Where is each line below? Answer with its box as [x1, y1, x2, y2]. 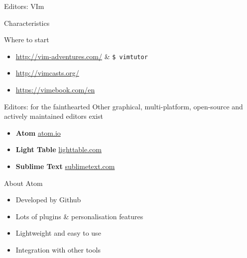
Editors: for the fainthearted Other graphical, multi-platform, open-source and [4, 101, 243, 111]
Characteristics [4, 17, 50, 28]
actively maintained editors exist [4, 111, 103, 121]
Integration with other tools [15, 244, 101, 255]
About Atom [4, 177, 43, 188]
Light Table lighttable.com [15, 144, 102, 155]
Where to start [4, 34, 49, 45]
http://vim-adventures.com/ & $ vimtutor [15, 51, 148, 61]
